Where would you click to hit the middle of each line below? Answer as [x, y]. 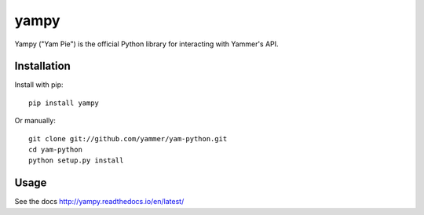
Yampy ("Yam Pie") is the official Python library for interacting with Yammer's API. [146, 44]
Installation [42, 66]
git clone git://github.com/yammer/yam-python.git [128, 138]
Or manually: [35, 121]
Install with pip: [39, 85]
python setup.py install [76, 160]
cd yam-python [55, 150]
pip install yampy [64, 103]
